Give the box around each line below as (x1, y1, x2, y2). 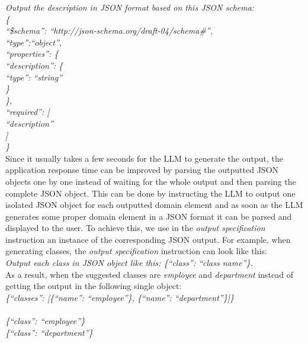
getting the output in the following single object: (5, 280, 182, 292)
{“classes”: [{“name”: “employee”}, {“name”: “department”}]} (5, 291, 234, 303)
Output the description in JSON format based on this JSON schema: (5, 1, 255, 13)
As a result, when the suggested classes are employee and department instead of (5, 268, 294, 280)
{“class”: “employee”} (5, 315, 85, 327)
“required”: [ (5, 105, 50, 118)
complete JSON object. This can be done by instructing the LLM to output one (5, 187, 296, 199)
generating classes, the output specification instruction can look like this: (5, 245, 267, 257)
